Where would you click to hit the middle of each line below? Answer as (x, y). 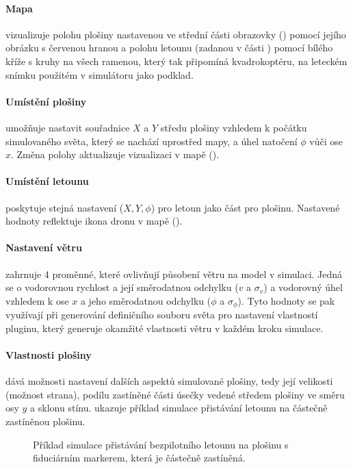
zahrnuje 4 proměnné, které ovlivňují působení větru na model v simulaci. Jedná (174, 274)
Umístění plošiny (46, 101)
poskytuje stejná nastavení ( (65, 207)
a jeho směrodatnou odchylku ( (146, 300)
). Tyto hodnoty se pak (286, 300)
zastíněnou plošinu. (45, 421)
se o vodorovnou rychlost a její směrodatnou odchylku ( (122, 287)
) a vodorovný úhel (303, 287)
